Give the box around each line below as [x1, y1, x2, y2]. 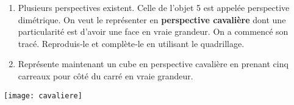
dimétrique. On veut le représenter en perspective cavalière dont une [18, 13, 286, 26]
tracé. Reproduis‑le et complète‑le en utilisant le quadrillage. [18, 37, 245, 49]
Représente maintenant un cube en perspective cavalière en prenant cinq [18, 57, 289, 70]
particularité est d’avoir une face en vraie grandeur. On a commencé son [18, 25, 289, 38]
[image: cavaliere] [4, 91, 82, 100]
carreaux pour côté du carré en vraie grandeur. [18, 69, 193, 82]
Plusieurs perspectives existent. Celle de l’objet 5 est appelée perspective [18, 1, 290, 13]
